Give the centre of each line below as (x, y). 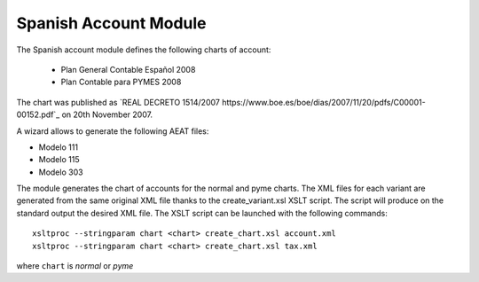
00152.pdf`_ (38, 114)
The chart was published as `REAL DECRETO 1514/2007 (118, 102)
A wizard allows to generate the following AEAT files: (113, 131)
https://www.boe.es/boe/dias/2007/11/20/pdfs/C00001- (324, 102)
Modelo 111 (59, 147)
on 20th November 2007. (107, 114)
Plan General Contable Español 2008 (128, 69)
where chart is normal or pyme (75, 266)
